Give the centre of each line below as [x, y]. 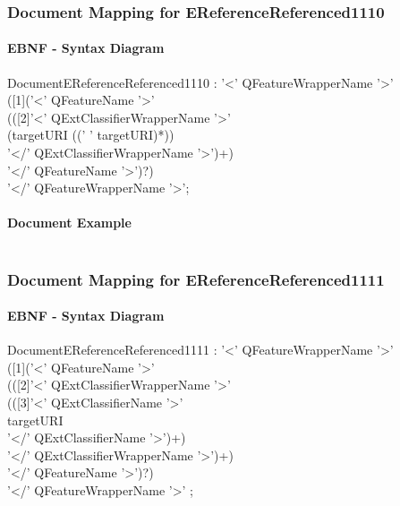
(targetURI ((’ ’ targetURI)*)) [91, 135]
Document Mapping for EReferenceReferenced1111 [196, 279]
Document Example [69, 223]
